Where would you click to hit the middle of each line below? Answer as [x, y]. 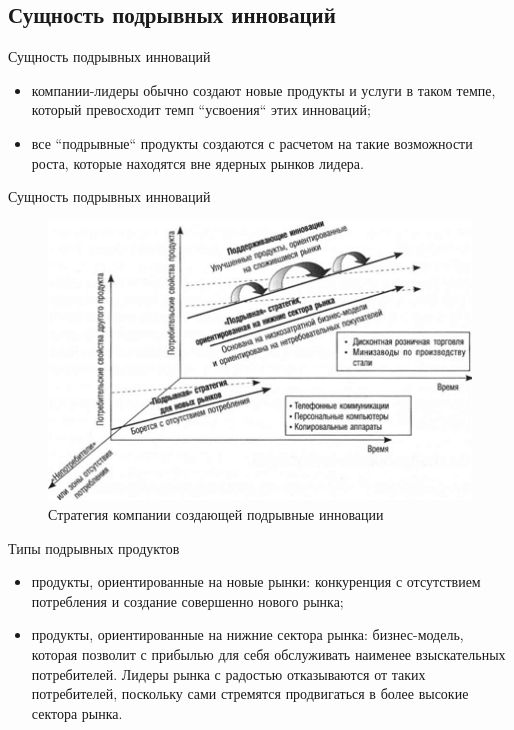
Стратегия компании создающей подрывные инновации [216, 514]
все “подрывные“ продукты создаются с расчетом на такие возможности [252, 142]
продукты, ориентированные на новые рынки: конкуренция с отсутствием [256, 581]
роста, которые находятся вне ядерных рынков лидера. [197, 162]
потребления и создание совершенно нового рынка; [187, 600]
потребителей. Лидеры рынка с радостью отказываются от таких [228, 673]
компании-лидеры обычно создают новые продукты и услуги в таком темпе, [263, 89]
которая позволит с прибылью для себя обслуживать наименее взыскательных [268, 654]
